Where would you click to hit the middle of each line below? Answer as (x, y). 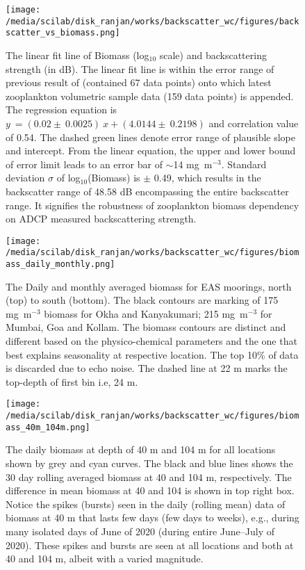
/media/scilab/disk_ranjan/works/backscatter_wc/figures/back (152, 21)
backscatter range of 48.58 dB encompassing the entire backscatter (147, 191)
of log (68, 178)
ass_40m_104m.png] (48, 427)
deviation (25, 178)
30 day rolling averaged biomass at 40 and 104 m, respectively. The (149, 477)
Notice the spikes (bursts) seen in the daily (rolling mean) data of (146, 504)
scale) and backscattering (213, 55)
